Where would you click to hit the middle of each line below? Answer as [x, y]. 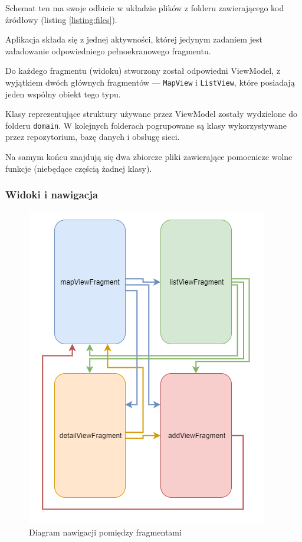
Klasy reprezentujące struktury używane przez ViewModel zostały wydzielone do [152, 114]
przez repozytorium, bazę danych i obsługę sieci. [93, 137]
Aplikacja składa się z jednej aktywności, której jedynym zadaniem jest [134, 39]
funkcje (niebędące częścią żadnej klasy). [79, 168]
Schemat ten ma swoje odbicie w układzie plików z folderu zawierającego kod [145, 8]
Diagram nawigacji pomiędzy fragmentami [105, 532]
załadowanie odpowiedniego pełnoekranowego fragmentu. [108, 50]
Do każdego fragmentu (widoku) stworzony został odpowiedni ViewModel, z [143, 71]
